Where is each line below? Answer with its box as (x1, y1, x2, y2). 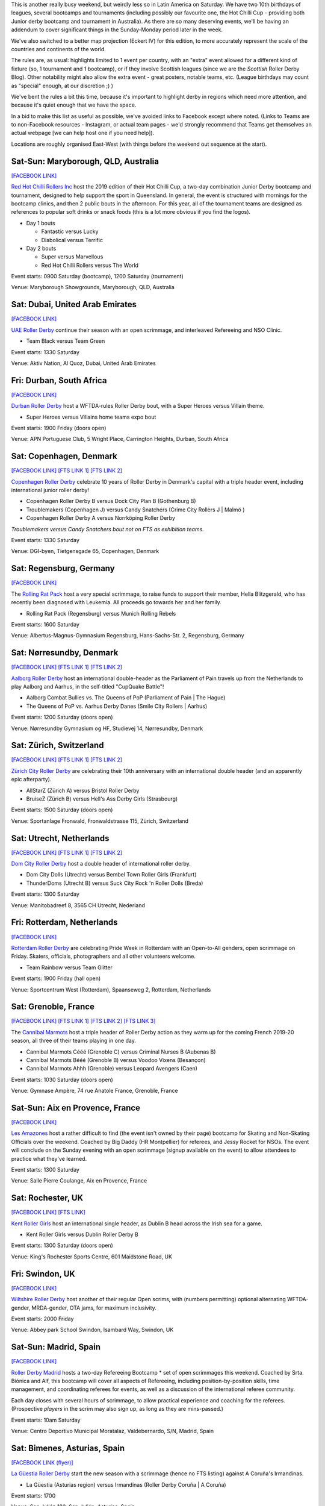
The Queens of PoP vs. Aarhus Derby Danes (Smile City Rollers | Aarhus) (26, 702, 208, 710)
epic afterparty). (11, 776, 52, 783)
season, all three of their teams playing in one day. (11, 1037, 137, 1045)
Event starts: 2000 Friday (11, 1315, 74, 1322)
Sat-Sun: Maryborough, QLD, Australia (11, 156, 159, 166)
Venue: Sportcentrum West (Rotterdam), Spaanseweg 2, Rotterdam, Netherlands (11, 986, 211, 993)
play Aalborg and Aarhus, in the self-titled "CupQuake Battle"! (11, 683, 164, 690)
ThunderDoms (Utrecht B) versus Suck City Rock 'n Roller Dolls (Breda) (26, 880, 203, 887)
